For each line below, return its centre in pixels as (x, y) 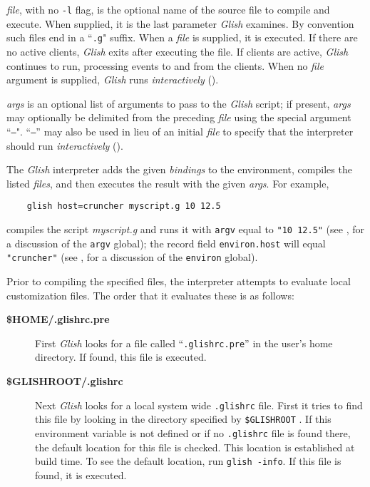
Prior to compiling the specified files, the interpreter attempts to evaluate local (179, 281)
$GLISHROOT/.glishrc (65, 380)
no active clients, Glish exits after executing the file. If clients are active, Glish (178, 51)
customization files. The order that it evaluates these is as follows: (150, 295)
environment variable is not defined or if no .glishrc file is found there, (193, 432)
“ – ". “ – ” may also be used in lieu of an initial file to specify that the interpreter (180, 131)
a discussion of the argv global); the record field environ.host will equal (166, 243)
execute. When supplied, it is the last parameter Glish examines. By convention (180, 23)
